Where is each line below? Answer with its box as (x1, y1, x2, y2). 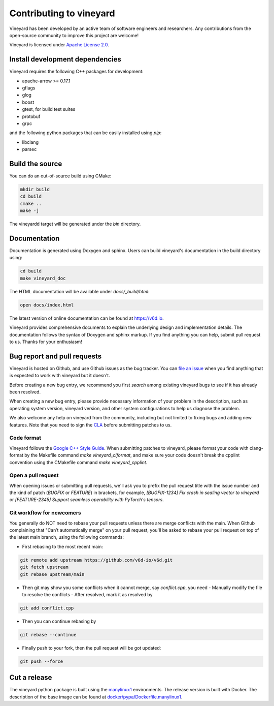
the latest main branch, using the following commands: (9, 534, 124, 540)
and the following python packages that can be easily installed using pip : (9, 130, 162, 136)
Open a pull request (9, 472, 59, 479)
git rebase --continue (20, 632, 77, 637)
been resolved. (9, 389, 41, 395)
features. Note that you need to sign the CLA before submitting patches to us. (9, 422, 172, 428)
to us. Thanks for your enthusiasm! (9, 339, 82, 345)
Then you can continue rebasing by (22, 618, 96, 624)
